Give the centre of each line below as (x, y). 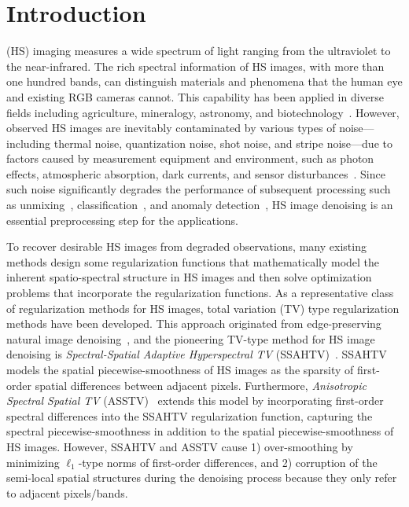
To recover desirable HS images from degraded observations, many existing (186, 246)
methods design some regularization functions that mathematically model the (193, 261)
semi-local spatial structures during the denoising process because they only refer (202, 478)
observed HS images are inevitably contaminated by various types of (171, 128)
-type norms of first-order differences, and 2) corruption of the (228, 462)
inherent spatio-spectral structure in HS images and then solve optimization (189, 277)
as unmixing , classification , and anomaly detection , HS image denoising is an (200, 205)
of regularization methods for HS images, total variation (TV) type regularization (203, 308)
